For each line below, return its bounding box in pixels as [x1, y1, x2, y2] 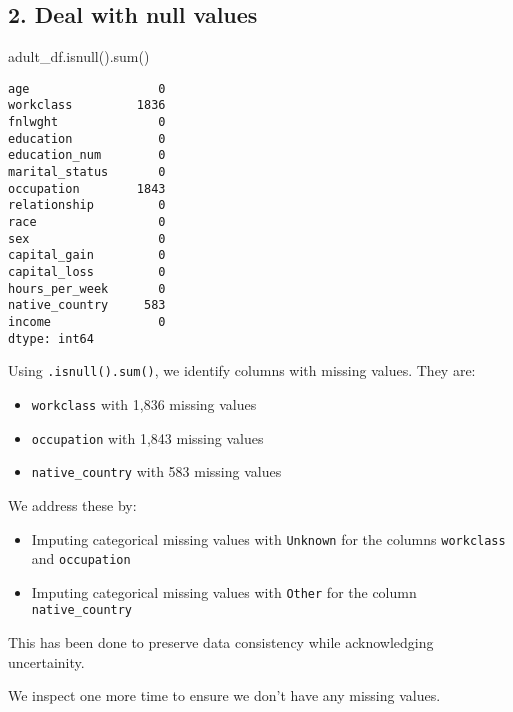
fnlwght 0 [8, 115, 166, 130]
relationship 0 [8, 198, 166, 213]
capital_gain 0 [8, 248, 166, 263]
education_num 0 [8, 148, 166, 163]
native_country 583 [8, 298, 166, 313]
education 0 [8, 131, 166, 146]
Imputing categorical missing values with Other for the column [31, 581, 417, 602]
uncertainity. [8, 651, 85, 672]
